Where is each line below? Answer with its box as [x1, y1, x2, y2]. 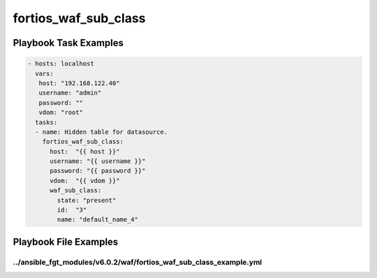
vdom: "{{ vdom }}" [50, 176, 120, 185]
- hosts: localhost [27, 60, 94, 68]
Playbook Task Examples [13, 37, 124, 49]
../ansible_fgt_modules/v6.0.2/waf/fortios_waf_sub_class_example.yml [13, 257, 263, 267]
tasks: [35, 118, 58, 126]
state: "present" [57, 196, 117, 204]
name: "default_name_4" [57, 216, 139, 224]
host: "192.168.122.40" [38, 79, 120, 87]
